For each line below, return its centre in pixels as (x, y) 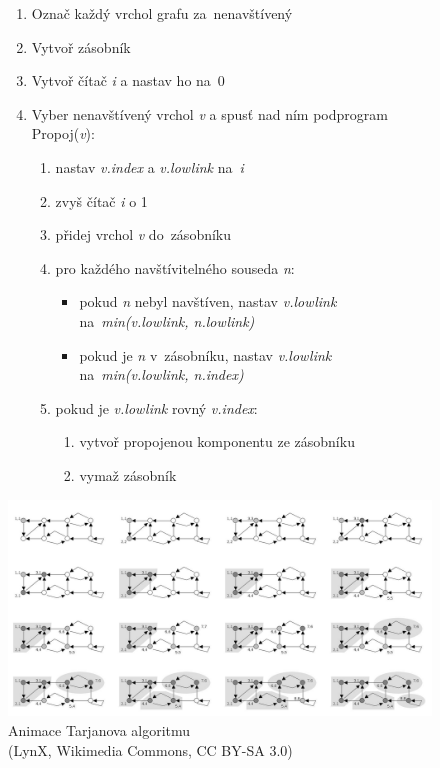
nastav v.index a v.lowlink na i (149, 166)
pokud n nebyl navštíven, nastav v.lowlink (208, 301)
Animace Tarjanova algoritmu (99, 730)
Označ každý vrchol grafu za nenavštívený (162, 13)
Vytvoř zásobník (81, 46)
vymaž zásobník (128, 474)
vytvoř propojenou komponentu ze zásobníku (217, 441)
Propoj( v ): (63, 133)
